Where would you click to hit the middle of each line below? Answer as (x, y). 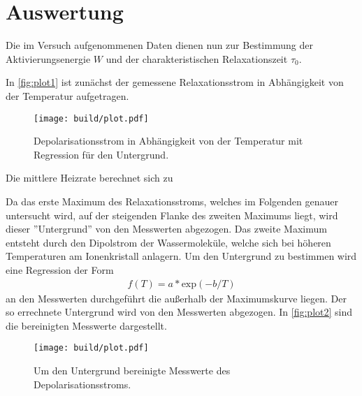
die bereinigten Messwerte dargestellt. (86, 325)
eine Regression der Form (60, 269)
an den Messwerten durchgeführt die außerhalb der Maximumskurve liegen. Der (176, 298)
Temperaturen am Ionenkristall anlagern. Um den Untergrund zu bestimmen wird (181, 256)
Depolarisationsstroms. (82, 384)
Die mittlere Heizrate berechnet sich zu (89, 178)
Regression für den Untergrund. (101, 154)
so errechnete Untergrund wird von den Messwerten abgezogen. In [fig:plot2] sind (179, 312)
